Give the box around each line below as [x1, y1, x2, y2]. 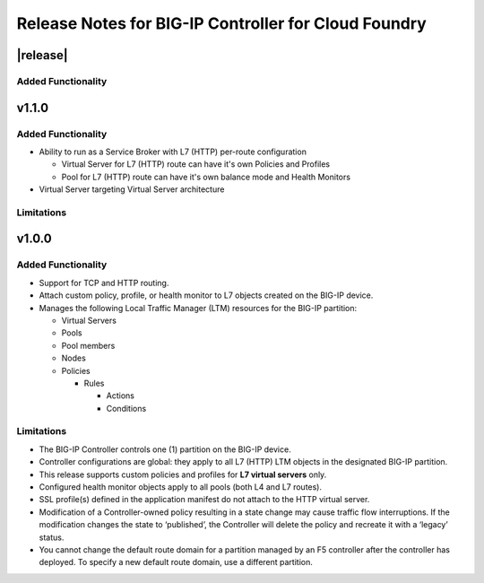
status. [39, 532, 65, 543]
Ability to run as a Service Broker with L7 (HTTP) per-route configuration [39, 146, 307, 157]
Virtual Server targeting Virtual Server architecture [39, 184, 225, 195]
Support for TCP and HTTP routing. [39, 277, 169, 288]
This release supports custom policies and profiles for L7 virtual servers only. [39, 469, 327, 480]
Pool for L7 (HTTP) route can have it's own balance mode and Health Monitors [61, 171, 351, 182]
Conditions [106, 403, 147, 413]
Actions [106, 390, 134, 401]
